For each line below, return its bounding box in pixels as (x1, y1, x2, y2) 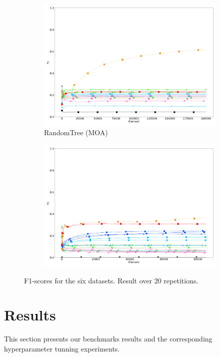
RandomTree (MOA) (44, 127, 108, 138)
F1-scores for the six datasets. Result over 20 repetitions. (24, 275, 198, 285)
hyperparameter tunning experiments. (4, 343, 120, 353)
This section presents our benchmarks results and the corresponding (4, 333, 212, 344)
